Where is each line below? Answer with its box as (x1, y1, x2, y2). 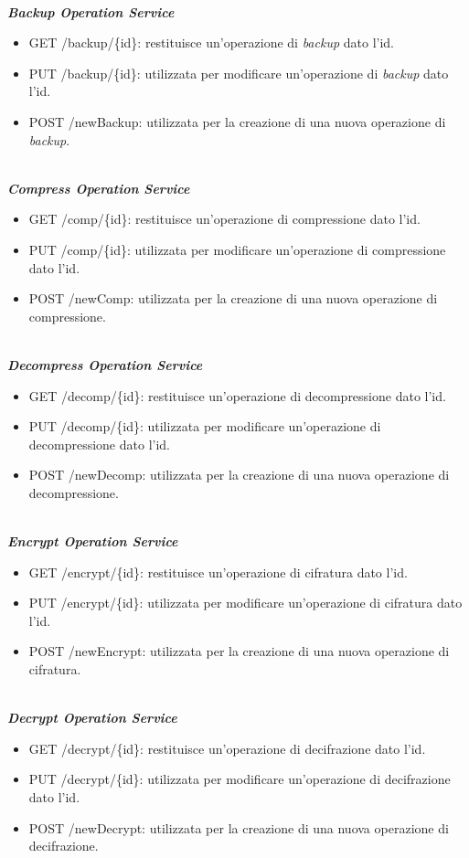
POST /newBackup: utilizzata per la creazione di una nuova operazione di (28, 111, 446, 131)
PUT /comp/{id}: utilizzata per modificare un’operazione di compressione (28, 239, 446, 259)
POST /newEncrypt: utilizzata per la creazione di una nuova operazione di (28, 641, 450, 661)
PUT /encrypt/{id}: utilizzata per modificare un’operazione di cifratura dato (28, 593, 463, 612)
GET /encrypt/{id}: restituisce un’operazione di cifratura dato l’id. (28, 562, 408, 581)
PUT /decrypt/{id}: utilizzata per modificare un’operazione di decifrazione (28, 769, 451, 789)
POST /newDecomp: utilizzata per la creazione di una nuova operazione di (28, 465, 450, 484)
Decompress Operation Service (7, 355, 203, 374)
